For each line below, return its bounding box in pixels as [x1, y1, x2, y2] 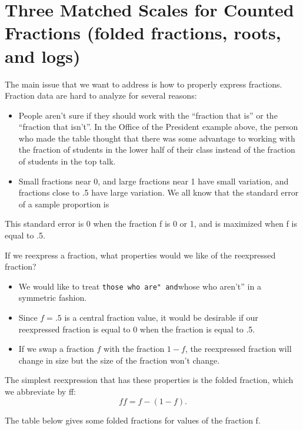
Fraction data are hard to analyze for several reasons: [5, 89, 197, 102]
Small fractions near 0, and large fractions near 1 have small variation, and [18, 174, 289, 187]
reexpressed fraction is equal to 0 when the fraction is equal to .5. [18, 322, 255, 335]
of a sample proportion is [18, 197, 109, 210]
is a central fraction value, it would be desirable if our [64, 311, 258, 324]
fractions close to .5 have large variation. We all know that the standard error [18, 186, 299, 199]
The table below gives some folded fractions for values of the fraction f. [5, 414, 261, 426]
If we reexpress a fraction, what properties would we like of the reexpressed [5, 248, 276, 261]
